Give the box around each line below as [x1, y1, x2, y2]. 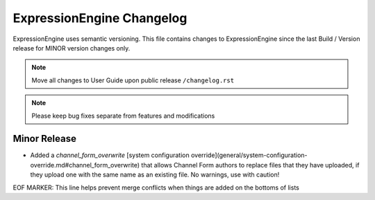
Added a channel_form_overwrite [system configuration [30, 151, 190, 159]
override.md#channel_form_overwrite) [30, 161, 140, 169]
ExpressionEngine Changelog [12, 10, 187, 26]
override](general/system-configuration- [191, 151, 308, 159]
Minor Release [12, 133, 76, 145]
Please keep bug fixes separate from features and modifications [31, 111, 215, 120]
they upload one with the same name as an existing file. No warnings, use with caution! [30, 170, 280, 179]
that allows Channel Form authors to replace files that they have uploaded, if [141, 161, 360, 169]
